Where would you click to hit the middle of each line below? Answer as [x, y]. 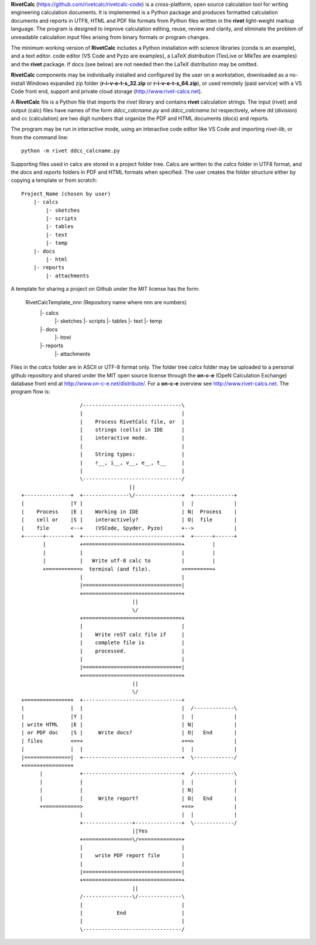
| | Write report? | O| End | [138, 798]
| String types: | [132, 454]
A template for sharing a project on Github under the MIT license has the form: [105, 289]
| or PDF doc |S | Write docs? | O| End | [129, 733]
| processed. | [132, 651]
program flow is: [30, 391]
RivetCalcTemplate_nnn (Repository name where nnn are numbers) [106, 302]
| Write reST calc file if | [132, 634]
